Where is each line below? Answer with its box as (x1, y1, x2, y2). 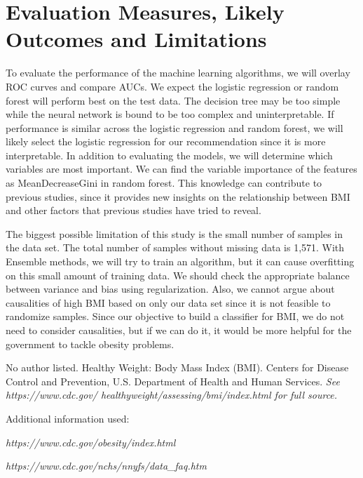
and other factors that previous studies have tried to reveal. (6, 203, 261, 218)
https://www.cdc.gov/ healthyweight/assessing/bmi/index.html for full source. (6, 387, 338, 402)
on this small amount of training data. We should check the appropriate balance (6, 267, 350, 282)
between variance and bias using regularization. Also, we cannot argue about (6, 281, 335, 296)
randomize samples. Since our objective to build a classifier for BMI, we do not (6, 309, 345, 324)
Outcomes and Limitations (6, 25, 267, 53)
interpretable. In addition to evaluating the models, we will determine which (6, 147, 333, 162)
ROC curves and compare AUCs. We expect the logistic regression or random (6, 79, 339, 93)
